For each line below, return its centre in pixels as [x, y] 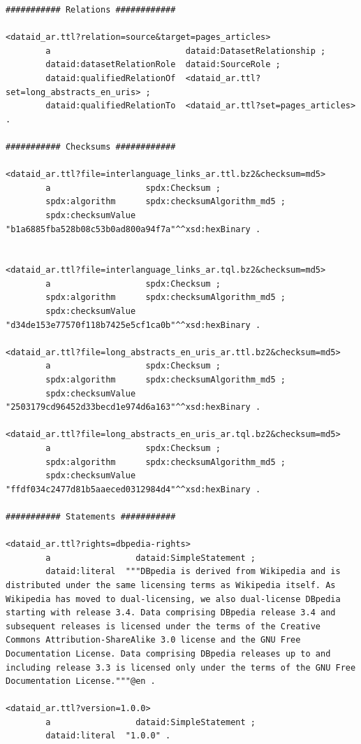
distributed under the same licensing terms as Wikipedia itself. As [171, 585]
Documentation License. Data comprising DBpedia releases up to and [168, 653]
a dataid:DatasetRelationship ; [186, 51]
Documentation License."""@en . [81, 681]
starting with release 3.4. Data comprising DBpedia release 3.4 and [171, 613]
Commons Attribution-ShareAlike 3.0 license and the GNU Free [153, 640]
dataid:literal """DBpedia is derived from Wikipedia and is [193, 572]
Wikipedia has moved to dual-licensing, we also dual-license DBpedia [173, 599]
